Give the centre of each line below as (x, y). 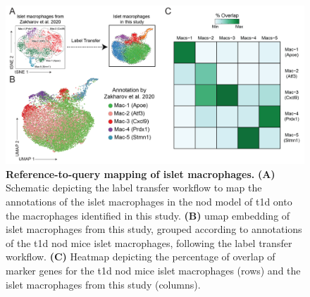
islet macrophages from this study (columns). (103, 284)
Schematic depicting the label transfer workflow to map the (134, 188)
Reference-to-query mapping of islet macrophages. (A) (141, 173)
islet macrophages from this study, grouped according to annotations (154, 229)
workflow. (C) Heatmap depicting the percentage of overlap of (141, 257)
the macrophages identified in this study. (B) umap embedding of (148, 215)
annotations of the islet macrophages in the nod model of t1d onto (149, 202)
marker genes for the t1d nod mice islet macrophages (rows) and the (153, 270)
